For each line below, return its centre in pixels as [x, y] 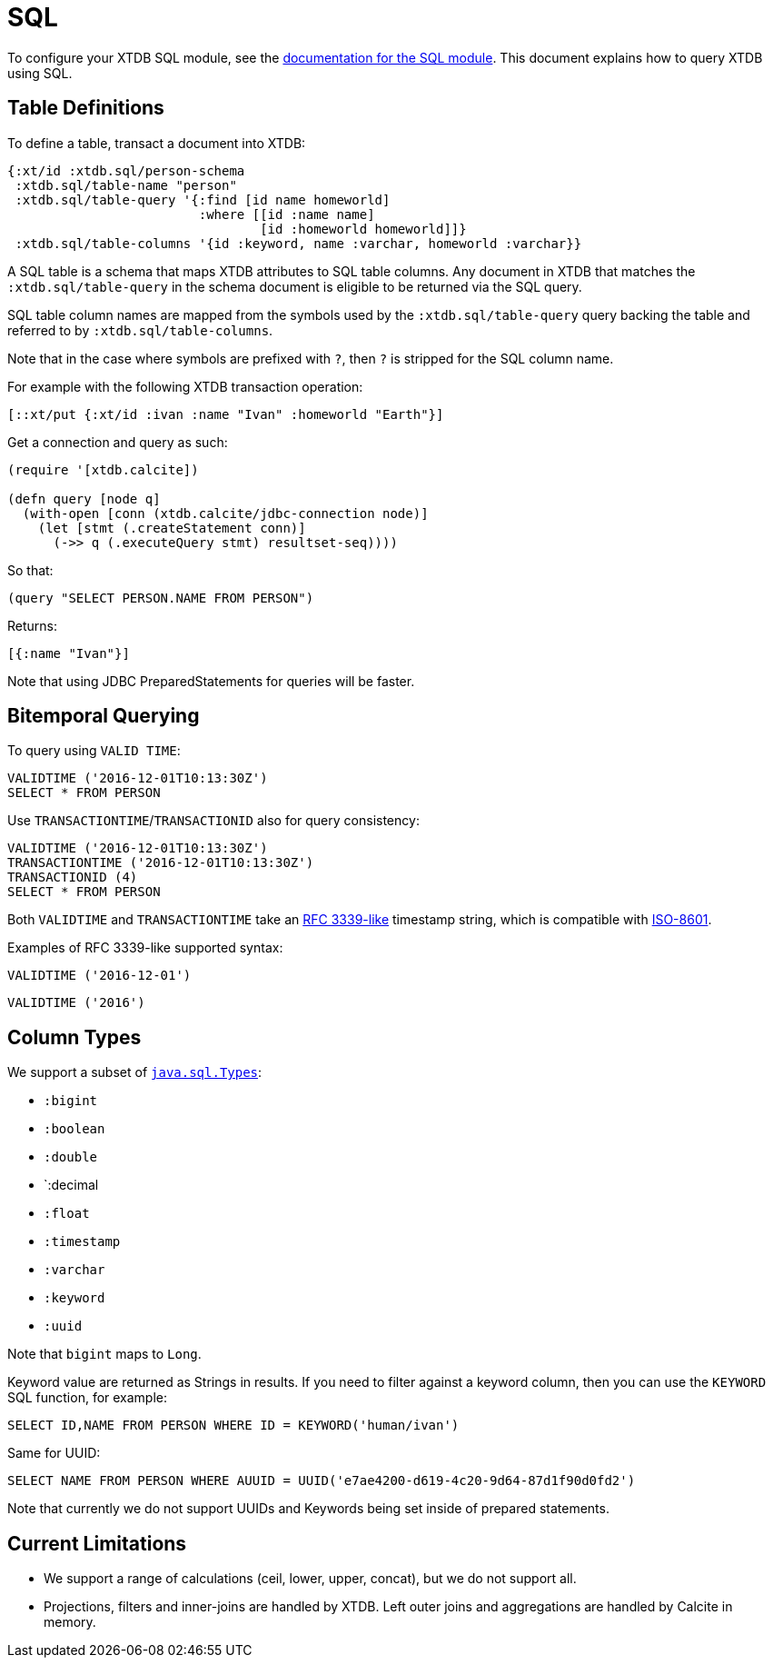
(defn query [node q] [84, 499]
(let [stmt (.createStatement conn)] [172, 528]
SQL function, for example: [88, 1398]
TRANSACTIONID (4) [73, 877]
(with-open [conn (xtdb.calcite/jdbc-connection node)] [225, 513]
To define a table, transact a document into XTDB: [157, 143]
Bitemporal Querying [104, 716]
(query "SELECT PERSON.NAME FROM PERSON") [161, 598]
